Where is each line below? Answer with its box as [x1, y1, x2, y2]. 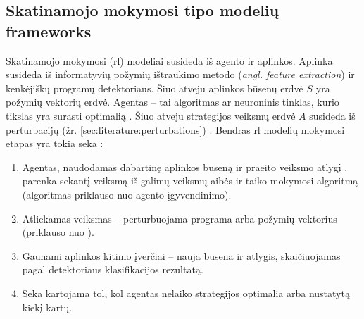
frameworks [6, 20, 92, 42]
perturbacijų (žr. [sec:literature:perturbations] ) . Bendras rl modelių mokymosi [6, 122, 345, 137]
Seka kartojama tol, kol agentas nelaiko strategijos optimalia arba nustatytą [22, 285, 350, 300]
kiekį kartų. [22, 299, 73, 314]
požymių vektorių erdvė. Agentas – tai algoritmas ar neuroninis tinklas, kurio [6, 94, 339, 109]
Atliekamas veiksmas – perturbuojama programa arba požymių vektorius [22, 211, 337, 225]
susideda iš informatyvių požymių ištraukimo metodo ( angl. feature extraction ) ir [6, 67, 355, 82]
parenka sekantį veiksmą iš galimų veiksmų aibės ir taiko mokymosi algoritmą [22, 173, 358, 188]
